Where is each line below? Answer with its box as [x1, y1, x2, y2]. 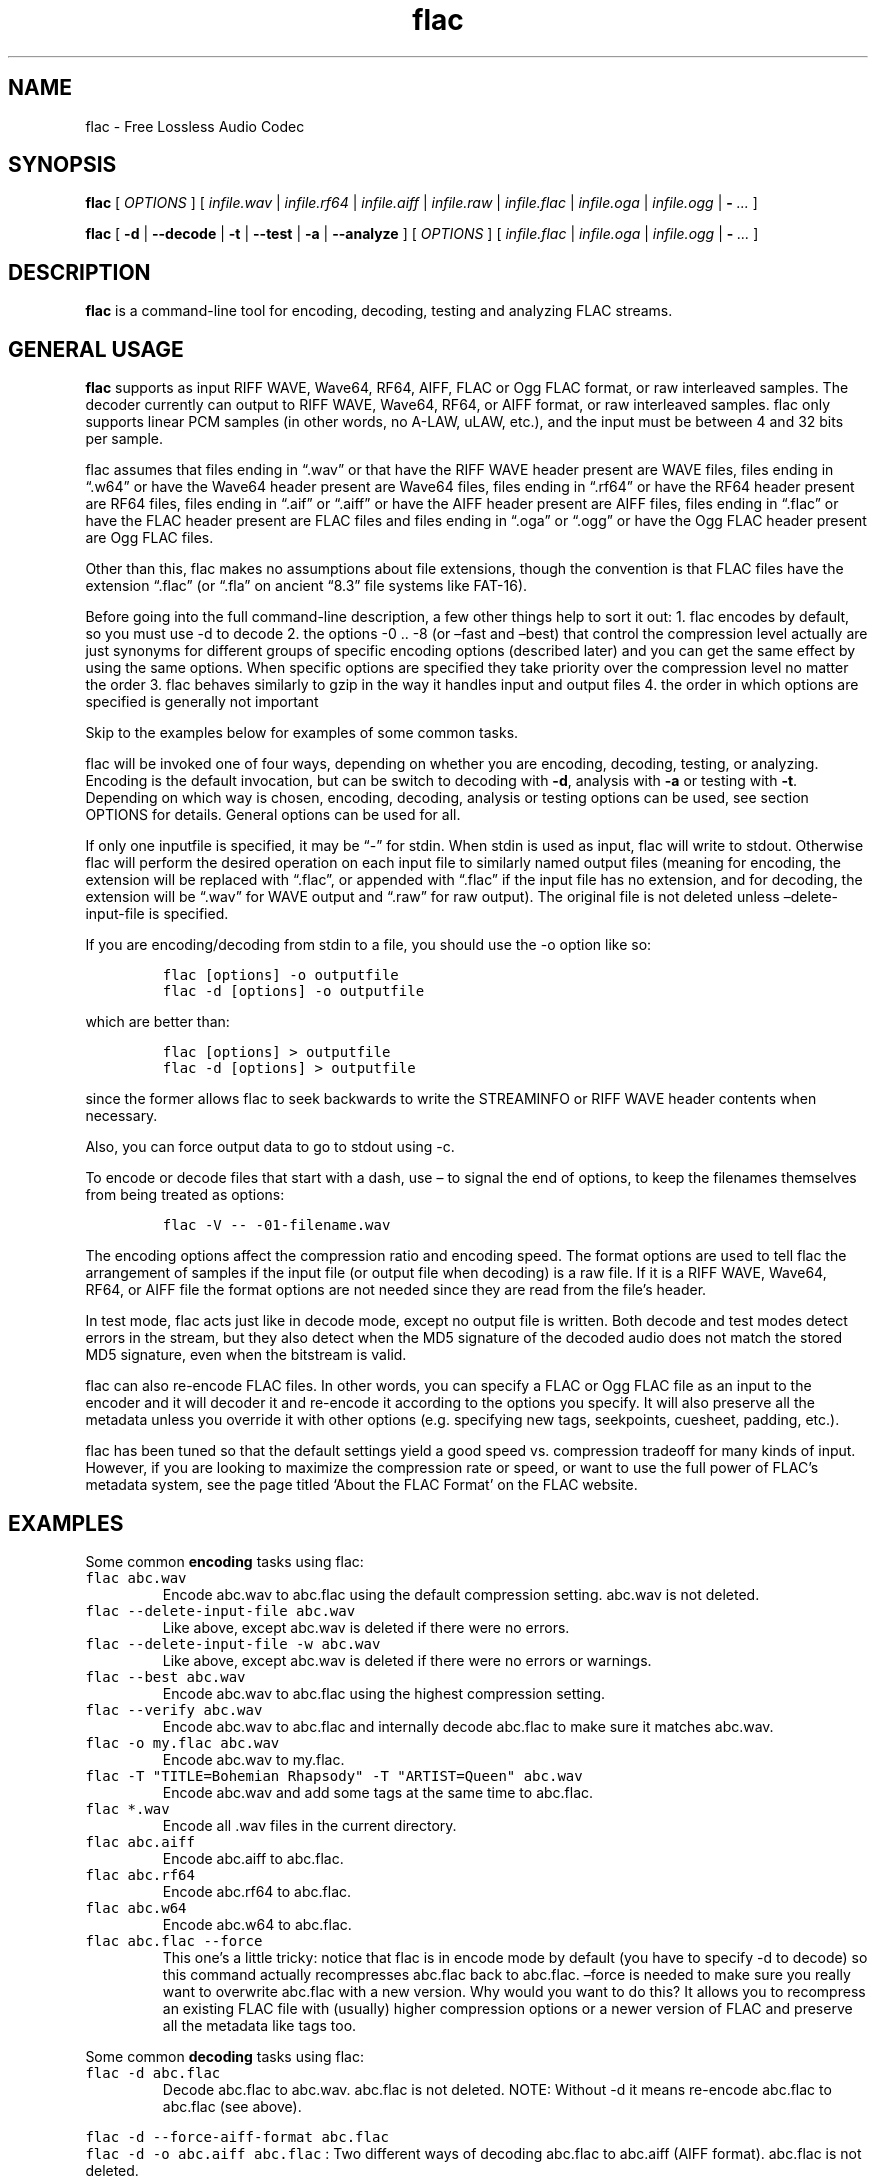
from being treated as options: [85, 1186, 285, 1204]
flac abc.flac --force [85, 1932, 263, 1949]
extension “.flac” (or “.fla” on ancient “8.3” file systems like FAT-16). [85, 577, 528, 595]
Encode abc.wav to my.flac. [162, 1750, 345, 1768]
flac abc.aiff [85, 1833, 195, 1850]
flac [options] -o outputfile [162, 967, 399, 984]
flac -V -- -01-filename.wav [162, 1217, 391, 1234]
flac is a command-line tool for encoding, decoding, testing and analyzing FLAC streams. [85, 302, 673, 320]
